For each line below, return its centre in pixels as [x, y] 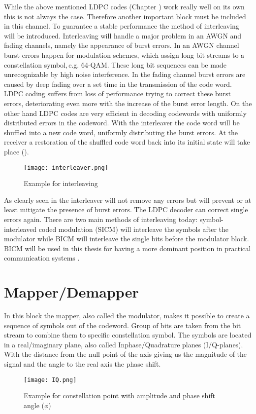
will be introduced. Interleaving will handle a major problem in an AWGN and [123, 35]
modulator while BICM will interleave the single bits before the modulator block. [127, 239]
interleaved [20, 229]
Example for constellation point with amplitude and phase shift [120, 395]
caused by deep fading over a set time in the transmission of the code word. [118, 84]
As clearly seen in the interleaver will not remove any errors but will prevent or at [128, 200]
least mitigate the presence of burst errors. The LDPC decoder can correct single [126, 209]
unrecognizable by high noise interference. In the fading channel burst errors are [125, 74]
